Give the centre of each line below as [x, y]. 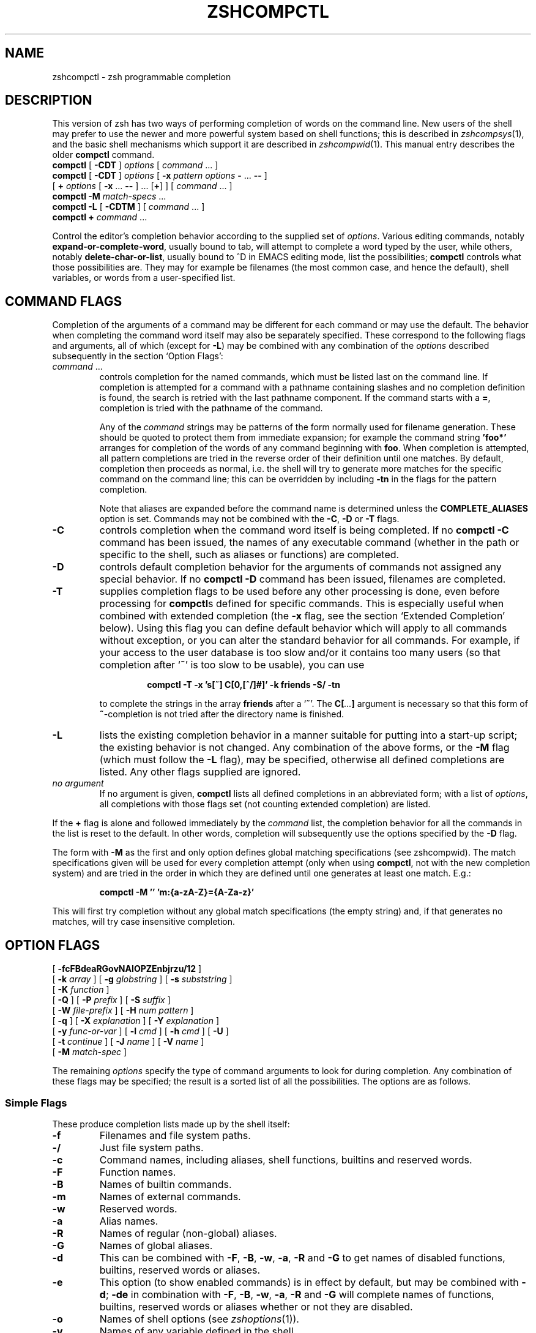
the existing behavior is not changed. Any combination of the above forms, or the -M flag [304, 748]
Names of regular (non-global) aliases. [188, 1233]
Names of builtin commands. [166, 1184]
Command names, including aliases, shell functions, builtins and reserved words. [286, 1159]
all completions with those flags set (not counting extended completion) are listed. [265, 804]
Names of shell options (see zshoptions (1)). [199, 1319]
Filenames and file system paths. [175, 1135]
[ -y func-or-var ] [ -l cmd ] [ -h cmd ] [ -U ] [140, 1031]
